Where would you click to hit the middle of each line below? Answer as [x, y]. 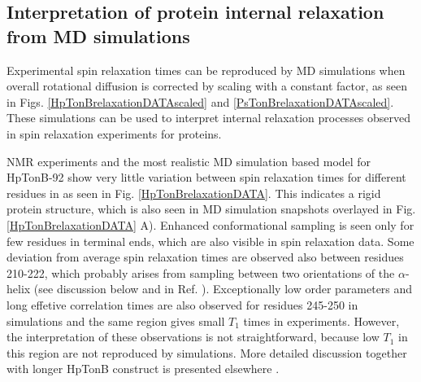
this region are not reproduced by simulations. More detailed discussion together [207, 352]
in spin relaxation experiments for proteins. [114, 133]
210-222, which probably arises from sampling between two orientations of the [201, 272]
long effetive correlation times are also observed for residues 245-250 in [182, 304]
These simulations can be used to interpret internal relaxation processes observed [209, 118]
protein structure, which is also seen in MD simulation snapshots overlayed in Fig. [211, 209]
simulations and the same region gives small [116, 321]
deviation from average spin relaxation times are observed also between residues [205, 257]
